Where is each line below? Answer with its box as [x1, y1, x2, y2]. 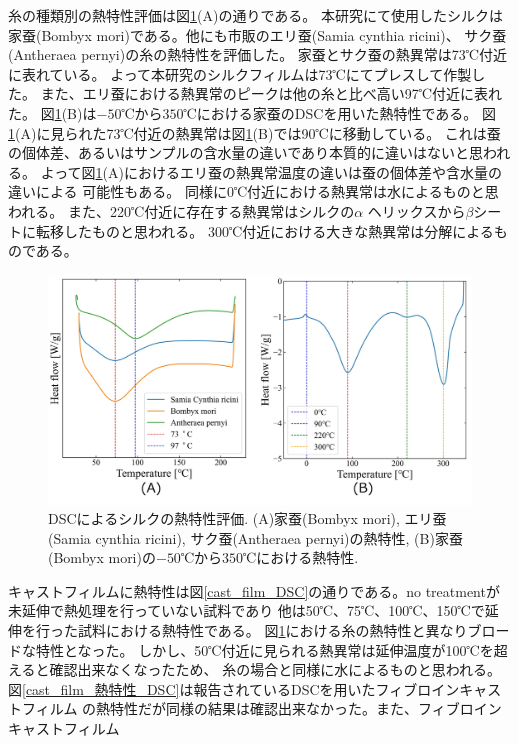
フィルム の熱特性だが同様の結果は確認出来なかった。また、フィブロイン [21, 698, 502, 719]
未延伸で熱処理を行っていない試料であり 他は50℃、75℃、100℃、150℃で [8, 600, 485, 621]
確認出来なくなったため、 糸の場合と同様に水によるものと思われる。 [49, 659, 502, 680]
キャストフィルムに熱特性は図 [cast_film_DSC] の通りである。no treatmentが [8, 580, 500, 601]
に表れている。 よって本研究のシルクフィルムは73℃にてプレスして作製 [8, 63, 472, 84]
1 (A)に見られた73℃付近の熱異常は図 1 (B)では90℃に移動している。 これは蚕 [8, 122, 501, 143]
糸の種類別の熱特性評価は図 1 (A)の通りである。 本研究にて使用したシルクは [8, 5, 503, 25]
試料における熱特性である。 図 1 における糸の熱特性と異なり [77, 620, 468, 641]
